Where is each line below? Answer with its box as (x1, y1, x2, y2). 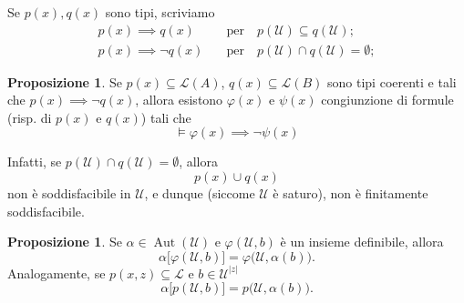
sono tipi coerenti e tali (327, 72, 457, 91)
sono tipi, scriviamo (105, 3, 215, 21)
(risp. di (7, 107, 52, 126)
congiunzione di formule (321, 90, 454, 109)
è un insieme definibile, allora (280, 232, 444, 251)
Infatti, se (7, 152, 62, 171)
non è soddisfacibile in (7, 184, 131, 203)
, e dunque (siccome (144, 184, 255, 203)
